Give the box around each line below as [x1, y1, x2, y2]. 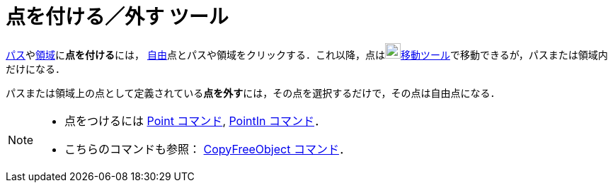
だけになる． [6, 62, 65, 75]
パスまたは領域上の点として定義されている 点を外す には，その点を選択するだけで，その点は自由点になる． [6, 86, 500, 99]
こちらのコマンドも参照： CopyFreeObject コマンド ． [64, 141, 350, 156]
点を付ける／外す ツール [6, 5, 229, 29]
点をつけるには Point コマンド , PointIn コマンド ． [64, 113, 326, 128]
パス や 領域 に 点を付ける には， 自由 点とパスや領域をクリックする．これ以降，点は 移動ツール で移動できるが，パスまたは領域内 [6, 48, 608, 61]
